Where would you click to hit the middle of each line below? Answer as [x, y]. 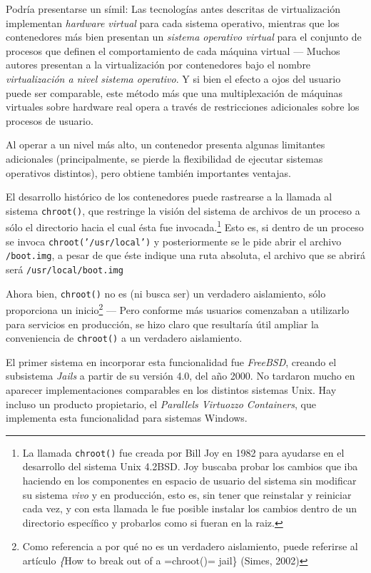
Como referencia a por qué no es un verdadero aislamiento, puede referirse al [190, 546]
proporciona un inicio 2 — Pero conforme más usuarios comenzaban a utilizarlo [178, 309]
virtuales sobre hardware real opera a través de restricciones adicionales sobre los [183, 107]
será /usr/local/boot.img [65, 269]
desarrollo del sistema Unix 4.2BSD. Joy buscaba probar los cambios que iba [190, 466]
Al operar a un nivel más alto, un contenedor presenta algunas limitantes [166, 144]
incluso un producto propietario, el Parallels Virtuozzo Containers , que [161, 404]
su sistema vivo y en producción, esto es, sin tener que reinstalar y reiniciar [187, 494]
